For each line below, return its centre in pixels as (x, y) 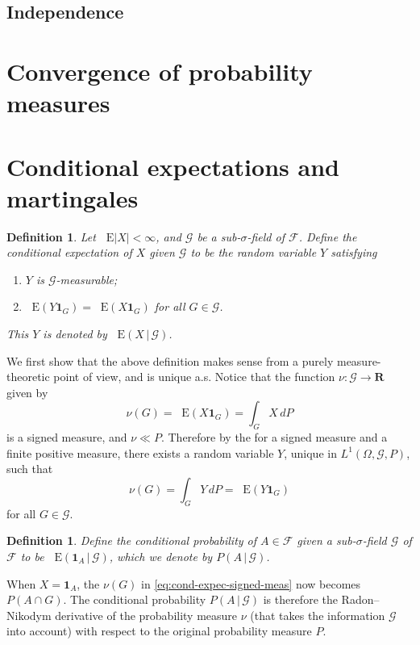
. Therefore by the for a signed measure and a (274, 437)
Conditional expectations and (173, 166)
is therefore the (300, 599)
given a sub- (326, 540)
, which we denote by (161, 556)
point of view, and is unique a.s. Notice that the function (194, 377)
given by (27, 392)
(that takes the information (318, 615)
